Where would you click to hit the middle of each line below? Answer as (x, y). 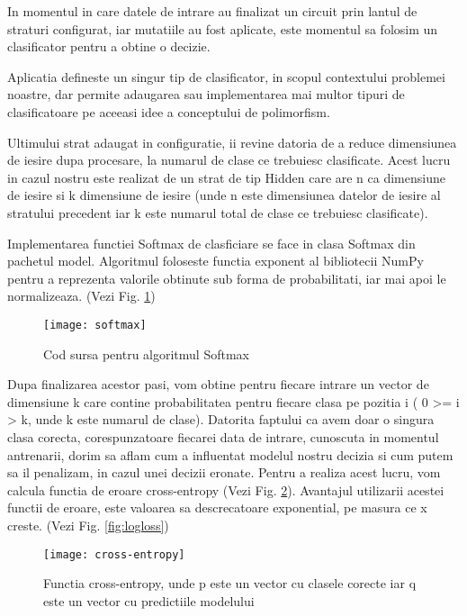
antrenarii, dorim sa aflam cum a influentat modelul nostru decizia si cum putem (230, 454)
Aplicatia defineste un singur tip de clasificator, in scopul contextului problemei (226, 76)
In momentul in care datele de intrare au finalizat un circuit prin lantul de (212, 11)
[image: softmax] (95, 325)
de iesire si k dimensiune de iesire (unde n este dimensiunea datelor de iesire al (224, 195)
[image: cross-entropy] (114, 554)
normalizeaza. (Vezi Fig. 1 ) (81, 296)
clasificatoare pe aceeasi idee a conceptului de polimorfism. (169, 111)
